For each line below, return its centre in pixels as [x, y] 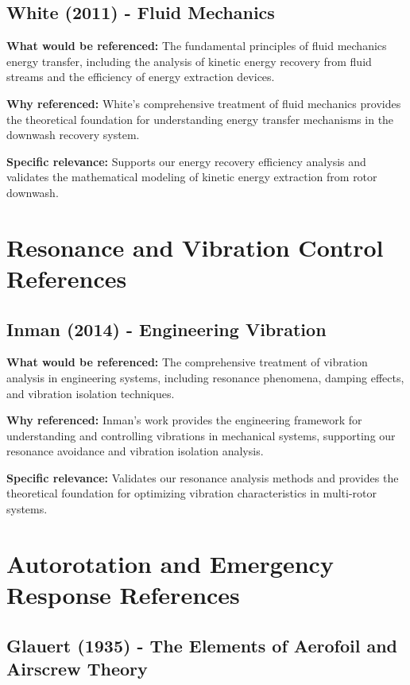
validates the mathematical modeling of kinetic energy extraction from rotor [192, 177]
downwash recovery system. [73, 135]
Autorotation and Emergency [170, 563]
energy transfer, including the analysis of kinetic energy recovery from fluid [189, 61]
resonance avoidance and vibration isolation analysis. [135, 451]
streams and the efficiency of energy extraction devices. [141, 77]
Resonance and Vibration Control [195, 247]
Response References [123, 595]
